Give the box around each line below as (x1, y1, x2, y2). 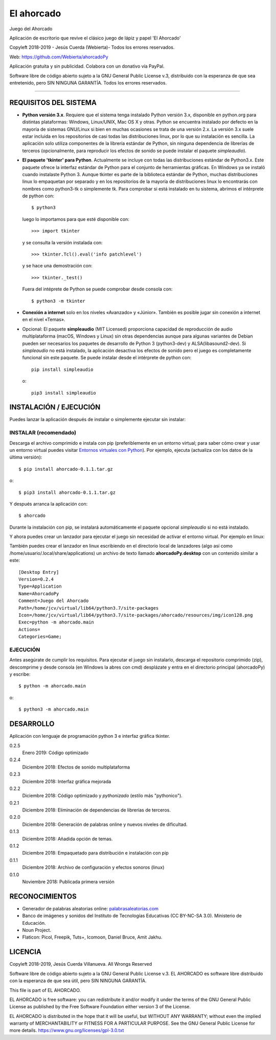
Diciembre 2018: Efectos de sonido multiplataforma (22, 764, 130, 770)
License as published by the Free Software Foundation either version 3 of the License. (9, 1004, 191, 1010)
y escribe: (9, 671, 31, 677)
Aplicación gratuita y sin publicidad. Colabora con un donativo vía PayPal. (9, 63, 165, 69)
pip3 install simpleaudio (31, 390, 97, 396)
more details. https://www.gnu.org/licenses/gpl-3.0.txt (9, 1027, 124, 1033)
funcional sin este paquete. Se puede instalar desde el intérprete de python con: (22, 355, 192, 361)
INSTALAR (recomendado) (9, 429, 77, 436)
